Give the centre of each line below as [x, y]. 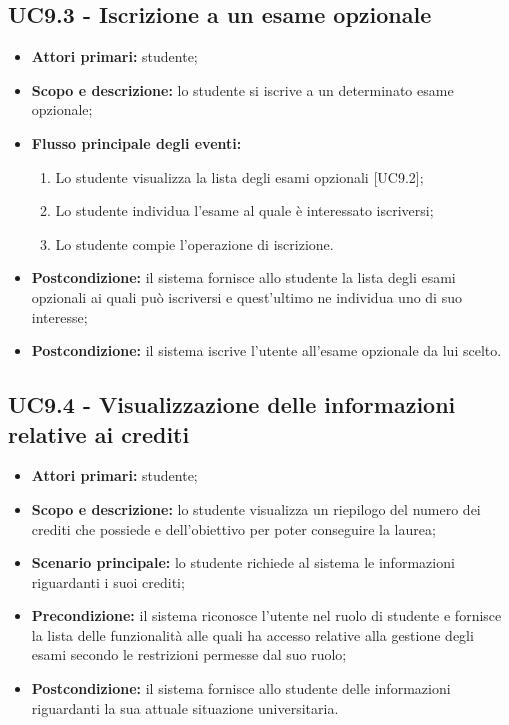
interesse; [59, 316]
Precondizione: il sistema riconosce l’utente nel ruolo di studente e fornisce [266, 615]
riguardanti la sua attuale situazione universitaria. [185, 707]
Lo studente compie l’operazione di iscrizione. [194, 243]
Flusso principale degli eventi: [136, 142]
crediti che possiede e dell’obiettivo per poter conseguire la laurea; [233, 528]
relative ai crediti [99, 433]
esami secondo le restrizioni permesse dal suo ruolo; [189, 654]
